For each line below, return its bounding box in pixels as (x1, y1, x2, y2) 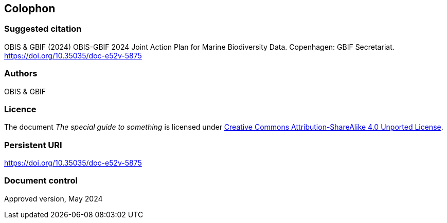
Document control (4, 175, 78, 186)
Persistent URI (4, 139, 62, 150)
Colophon (4, 2, 56, 15)
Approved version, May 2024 (4, 194, 103, 203)
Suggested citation (4, 24, 82, 34)
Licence (4, 104, 37, 114)
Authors (4, 68, 38, 79)
